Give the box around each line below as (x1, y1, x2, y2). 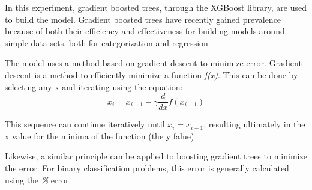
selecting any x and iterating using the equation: (5, 80, 183, 93)
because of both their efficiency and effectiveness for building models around (5, 25, 285, 37)
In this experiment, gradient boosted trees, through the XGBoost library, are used (5, 1, 307, 13)
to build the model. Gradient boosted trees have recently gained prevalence (5, 13, 281, 25)
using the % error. (5, 173, 71, 186)
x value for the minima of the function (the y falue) (5, 129, 194, 142)
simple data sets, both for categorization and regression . (5, 36, 214, 49)
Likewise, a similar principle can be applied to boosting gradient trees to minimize (5, 150, 307, 162)
